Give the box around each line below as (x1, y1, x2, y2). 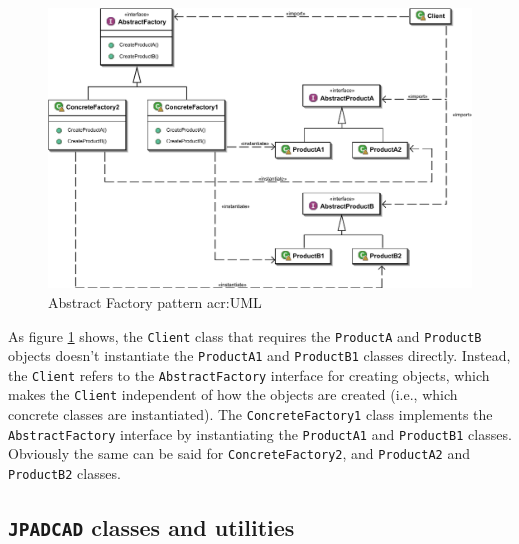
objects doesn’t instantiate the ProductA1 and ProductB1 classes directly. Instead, (8, 345, 511, 366)
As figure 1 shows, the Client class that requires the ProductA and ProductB (8, 325, 482, 346)
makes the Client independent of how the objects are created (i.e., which (8, 384, 458, 405)
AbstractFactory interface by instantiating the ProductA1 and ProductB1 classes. (8, 423, 512, 444)
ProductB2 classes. (8, 463, 121, 484)
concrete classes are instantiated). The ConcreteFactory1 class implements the (8, 404, 493, 425)
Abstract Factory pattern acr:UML (48, 291, 262, 312)
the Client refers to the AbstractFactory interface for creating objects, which (8, 364, 490, 385)
